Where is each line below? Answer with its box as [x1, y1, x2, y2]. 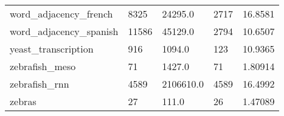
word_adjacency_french [10, 7, 113, 21]
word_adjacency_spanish [10, 24, 119, 38]
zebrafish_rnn [10, 77, 69, 91]
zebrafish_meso [10, 59, 76, 73]
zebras [10, 94, 36, 108]
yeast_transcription [10, 42, 94, 56]
